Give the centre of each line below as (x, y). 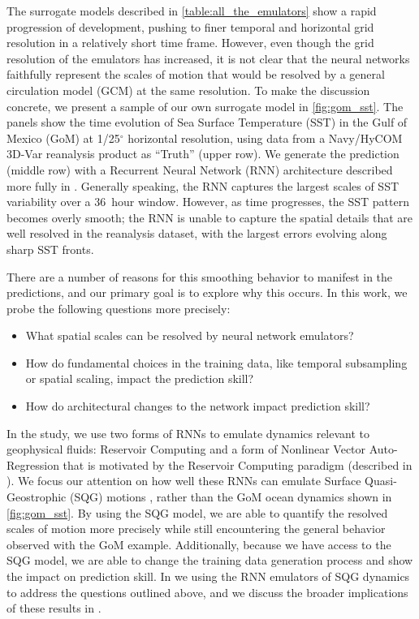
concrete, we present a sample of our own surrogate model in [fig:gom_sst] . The (205, 106)
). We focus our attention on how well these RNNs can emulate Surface (184, 481)
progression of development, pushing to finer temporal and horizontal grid (190, 26)
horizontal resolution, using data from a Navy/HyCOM (265, 138)
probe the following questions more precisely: (119, 308)
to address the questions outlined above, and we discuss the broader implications (207, 592)
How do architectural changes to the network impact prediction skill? (198, 406)
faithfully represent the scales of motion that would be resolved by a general (196, 74)
